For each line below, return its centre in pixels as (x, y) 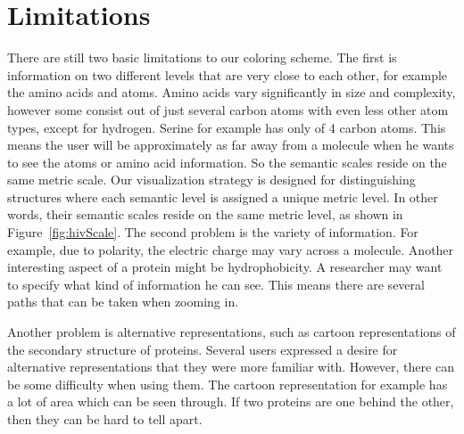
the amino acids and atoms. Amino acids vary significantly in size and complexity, (232, 92)
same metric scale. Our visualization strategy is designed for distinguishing (211, 180)
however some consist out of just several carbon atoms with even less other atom (228, 109)
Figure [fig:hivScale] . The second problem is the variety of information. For (213, 232)
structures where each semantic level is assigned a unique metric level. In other (223, 197)
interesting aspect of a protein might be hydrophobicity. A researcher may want (225, 267)
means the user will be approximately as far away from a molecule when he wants (231, 145)
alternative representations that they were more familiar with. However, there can (231, 367)
